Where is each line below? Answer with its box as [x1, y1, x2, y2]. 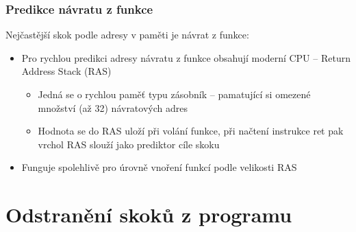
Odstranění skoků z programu [5, 200, 292, 229]
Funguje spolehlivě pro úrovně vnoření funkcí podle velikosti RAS [21, 160, 297, 174]
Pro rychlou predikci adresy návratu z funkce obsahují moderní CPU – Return [21, 50, 351, 65]
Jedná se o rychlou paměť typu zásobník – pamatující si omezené [38, 87, 311, 101]
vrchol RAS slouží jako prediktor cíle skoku [38, 137, 220, 151]
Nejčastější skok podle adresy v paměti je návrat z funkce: [5, 27, 249, 42]
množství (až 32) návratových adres [38, 100, 188, 115]
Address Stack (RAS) [21, 64, 112, 78]
